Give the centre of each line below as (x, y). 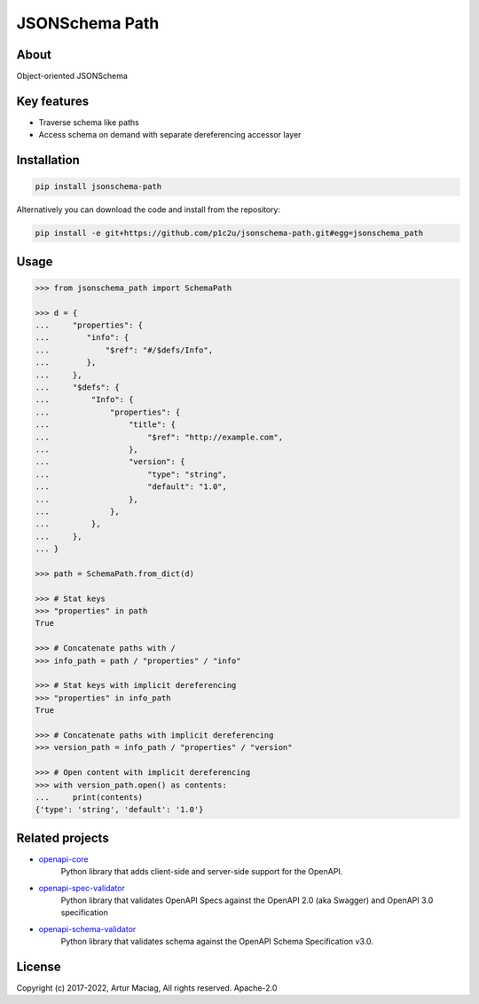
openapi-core (63, 859)
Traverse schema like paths (89, 122)
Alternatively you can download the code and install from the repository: (149, 209)
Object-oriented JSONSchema (72, 76)
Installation (48, 160)
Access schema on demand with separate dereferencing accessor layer (170, 135)
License (39, 966)
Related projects (63, 838)
